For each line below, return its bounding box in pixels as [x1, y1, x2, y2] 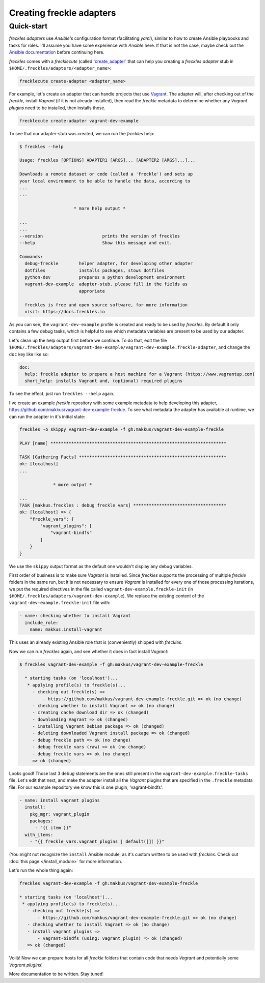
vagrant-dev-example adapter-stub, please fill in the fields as [25, 281, 188, 287]
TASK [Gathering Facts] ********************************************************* [19, 454, 227, 460]
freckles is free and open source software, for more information [25, 302, 188, 307]
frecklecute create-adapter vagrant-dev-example [19, 118, 139, 123]
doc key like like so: [9, 351, 49, 357]
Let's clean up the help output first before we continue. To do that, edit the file [9, 337, 167, 343]
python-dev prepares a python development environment [25, 274, 185, 280]
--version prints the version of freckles [19, 233, 180, 238]
